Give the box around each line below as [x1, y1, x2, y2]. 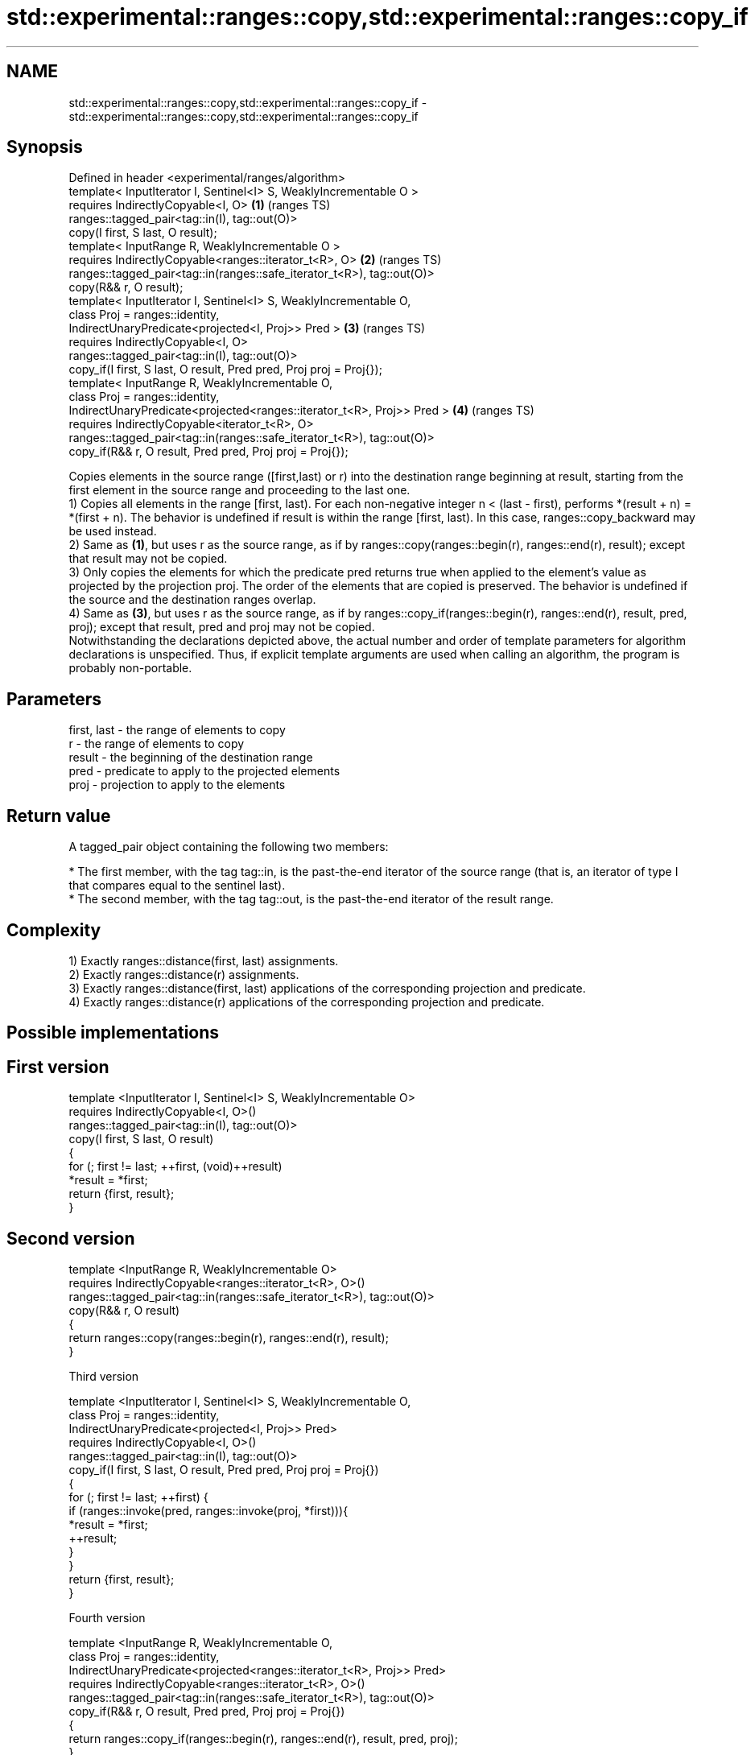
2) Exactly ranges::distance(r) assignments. [68, 967, 299, 981]
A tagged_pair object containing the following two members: [68, 840, 389, 854]
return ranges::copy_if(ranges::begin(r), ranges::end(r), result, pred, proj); [68, 1732, 458, 1746]
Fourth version [68, 1611, 146, 1625]
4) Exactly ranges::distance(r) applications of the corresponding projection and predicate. [68, 994, 545, 1009]
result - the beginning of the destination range [68, 750, 313, 765]
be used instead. [68, 524, 157, 539]
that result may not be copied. [68, 551, 228, 566]
